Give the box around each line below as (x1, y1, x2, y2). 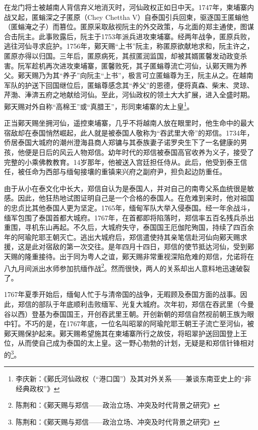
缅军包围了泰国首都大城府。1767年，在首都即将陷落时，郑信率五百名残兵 (4, 212, 240, 222)
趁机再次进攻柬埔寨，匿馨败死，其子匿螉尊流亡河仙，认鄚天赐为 (31, 60, 240, 71)
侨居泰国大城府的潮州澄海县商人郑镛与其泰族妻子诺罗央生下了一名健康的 (4, 137, 240, 147)
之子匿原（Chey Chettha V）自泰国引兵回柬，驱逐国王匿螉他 (52, 11, 249, 22)
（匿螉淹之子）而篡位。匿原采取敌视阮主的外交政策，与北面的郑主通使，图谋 (4, 21, 254, 32)
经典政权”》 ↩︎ (15, 383, 60, 393)
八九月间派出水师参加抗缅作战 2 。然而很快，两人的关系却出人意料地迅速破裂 (4, 261, 250, 273)
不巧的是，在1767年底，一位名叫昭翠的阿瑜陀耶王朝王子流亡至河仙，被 (24, 318, 254, 329)
